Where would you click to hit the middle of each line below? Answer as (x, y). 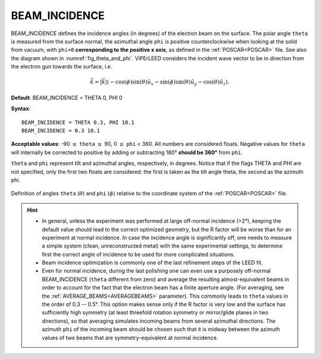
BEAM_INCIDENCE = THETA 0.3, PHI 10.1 (78, 122)
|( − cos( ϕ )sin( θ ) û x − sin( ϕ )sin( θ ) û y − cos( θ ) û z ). (167, 83)
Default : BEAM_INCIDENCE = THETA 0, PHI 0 (67, 98)
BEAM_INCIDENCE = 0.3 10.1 (61, 131)
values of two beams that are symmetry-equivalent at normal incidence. (130, 338)
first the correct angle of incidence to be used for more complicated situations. (138, 254)
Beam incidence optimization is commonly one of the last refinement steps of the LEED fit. (152, 263)
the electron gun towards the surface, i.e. (62, 67)
